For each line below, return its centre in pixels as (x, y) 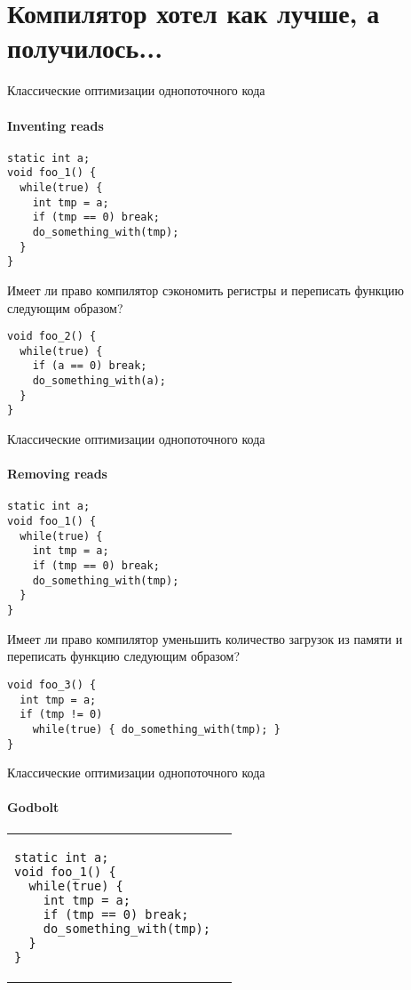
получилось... (85, 48)
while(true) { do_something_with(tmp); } (156, 729)
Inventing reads (55, 125)
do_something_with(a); (99, 381)
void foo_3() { (52, 684)
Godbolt (33, 807)
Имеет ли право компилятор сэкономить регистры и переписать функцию (206, 290)
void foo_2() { (52, 337)
